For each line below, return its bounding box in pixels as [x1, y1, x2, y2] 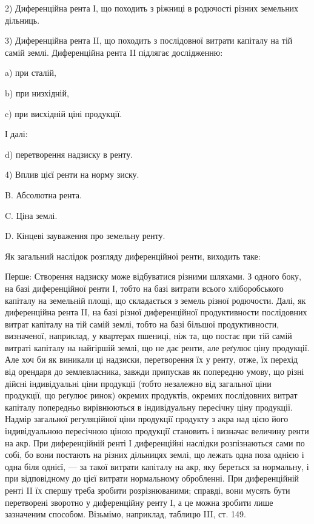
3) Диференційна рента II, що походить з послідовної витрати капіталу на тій [5, 34, 293, 47]
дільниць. [5, 13, 40, 26]
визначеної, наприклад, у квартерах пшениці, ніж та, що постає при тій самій [5, 329, 292, 342]
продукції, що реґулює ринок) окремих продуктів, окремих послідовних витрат [5, 389, 298, 401]
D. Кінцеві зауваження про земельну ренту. [5, 229, 165, 242]
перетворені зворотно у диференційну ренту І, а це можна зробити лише [5, 495, 273, 508]
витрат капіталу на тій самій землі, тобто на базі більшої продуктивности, [5, 317, 279, 330]
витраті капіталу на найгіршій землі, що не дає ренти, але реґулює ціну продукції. [5, 341, 310, 354]
